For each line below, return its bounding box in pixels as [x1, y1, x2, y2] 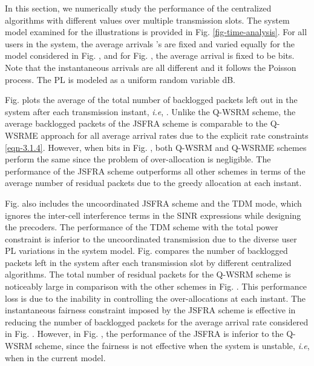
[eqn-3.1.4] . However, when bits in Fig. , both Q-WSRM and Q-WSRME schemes [5, 141, 307, 153]
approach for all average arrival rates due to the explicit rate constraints [41, 128, 309, 141]
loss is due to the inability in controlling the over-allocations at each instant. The [5, 291, 306, 304]
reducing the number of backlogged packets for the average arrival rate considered [5, 315, 309, 328]
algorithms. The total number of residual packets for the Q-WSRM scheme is [5, 268, 291, 281]
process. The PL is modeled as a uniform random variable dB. [5, 73, 235, 85]
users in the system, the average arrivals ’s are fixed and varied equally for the [5, 37, 295, 50]
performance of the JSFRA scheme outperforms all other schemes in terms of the [5, 164, 306, 177]
